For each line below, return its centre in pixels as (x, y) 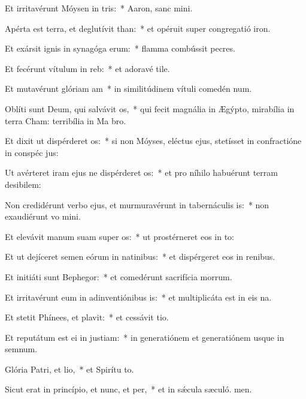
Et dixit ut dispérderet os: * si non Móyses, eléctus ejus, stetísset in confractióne (153, 141)
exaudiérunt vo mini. (43, 216)
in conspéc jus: (32, 152)
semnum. (21, 349)
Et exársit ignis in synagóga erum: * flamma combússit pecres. (120, 48)
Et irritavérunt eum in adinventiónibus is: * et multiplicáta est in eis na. (138, 297)
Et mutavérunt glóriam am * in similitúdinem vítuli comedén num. (128, 88)
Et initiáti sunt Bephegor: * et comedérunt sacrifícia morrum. (119, 276)
